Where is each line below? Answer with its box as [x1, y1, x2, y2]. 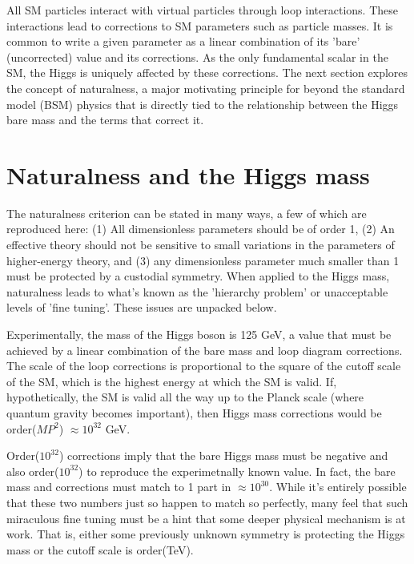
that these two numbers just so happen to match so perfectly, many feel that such [6, 493, 408, 510]
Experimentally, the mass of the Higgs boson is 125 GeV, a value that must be [6, 326, 392, 343]
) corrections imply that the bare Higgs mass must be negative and [58, 447, 388, 464]
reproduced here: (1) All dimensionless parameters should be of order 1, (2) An [6, 220, 395, 237]
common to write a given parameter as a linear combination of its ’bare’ [6, 33, 360, 50]
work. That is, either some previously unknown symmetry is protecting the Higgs [6, 526, 405, 542]
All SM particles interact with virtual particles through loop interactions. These [6, 2, 399, 18]
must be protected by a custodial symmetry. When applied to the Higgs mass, [6, 268, 390, 284]
